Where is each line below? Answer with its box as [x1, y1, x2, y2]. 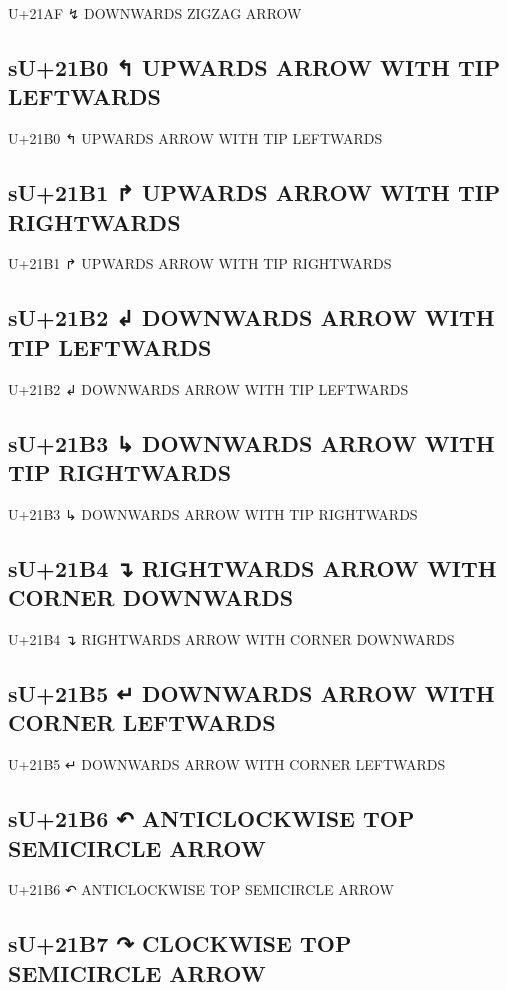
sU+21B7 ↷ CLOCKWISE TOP [8, 928, 352, 959]
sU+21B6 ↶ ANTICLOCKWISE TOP [8, 803, 415, 834]
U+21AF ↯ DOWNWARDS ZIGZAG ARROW [8, 3, 302, 23]
